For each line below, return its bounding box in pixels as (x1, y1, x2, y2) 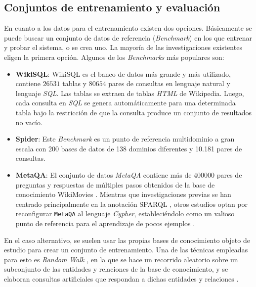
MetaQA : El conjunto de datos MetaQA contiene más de (15, 169, 192, 180)
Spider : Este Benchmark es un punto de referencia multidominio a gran (15, 134, 235, 144)
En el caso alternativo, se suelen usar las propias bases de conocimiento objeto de (4, 235, 250, 245)
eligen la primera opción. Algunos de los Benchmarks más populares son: (4, 51, 224, 62)
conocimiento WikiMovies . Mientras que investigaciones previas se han (15, 189, 231, 199)
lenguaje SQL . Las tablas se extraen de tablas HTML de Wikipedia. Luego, (15, 88, 244, 98)
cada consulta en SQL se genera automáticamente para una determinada (15, 97, 236, 108)
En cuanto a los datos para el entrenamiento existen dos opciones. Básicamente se (4, 23, 252, 33)
